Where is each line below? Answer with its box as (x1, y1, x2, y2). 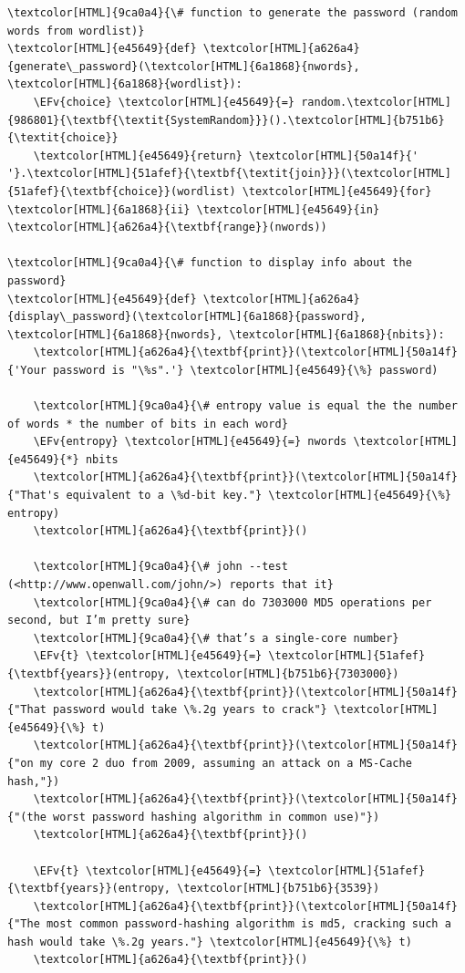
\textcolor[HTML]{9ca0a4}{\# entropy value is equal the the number (33, 399, 458, 413)
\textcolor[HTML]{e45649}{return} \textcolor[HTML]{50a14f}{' (33, 149, 419, 162)
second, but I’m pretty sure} (7, 614, 191, 627)
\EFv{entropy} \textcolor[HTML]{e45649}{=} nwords (33, 435, 347, 449)
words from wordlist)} (7, 24, 145, 37)
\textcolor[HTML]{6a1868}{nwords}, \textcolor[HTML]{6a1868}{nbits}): (7, 327, 445, 341)
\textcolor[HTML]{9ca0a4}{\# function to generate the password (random (7, 6, 458, 19)
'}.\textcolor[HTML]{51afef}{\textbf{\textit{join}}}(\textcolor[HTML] (7, 167, 451, 181)
